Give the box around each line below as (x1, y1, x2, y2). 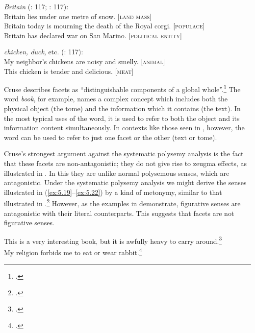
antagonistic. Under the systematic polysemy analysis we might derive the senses (4, 177, 247, 188)
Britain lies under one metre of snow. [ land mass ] (4, 11, 152, 21)
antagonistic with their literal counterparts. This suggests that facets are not (4, 208, 234, 218)
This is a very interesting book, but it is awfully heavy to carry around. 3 (4, 234, 222, 246)
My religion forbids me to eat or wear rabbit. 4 (4, 246, 142, 257)
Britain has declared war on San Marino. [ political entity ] (4, 30, 182, 40)
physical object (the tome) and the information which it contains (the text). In (4, 103, 241, 113)
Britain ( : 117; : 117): (4, 1, 69, 11)
